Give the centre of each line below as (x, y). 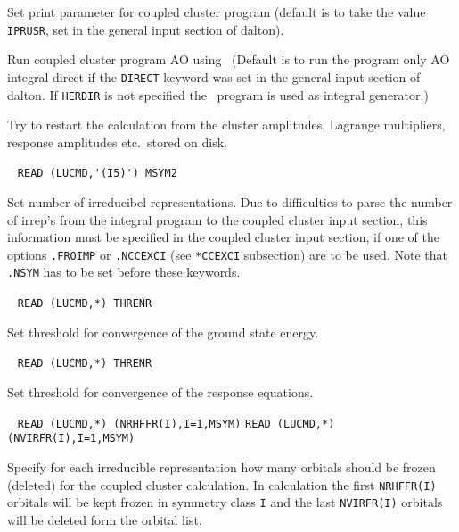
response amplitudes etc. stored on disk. (118, 141)
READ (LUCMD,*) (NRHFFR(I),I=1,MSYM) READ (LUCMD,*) (176, 424)
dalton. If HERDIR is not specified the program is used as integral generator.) (218, 94)
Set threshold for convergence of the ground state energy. (163, 332)
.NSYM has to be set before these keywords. (124, 272)
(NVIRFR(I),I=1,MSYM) (71, 439)
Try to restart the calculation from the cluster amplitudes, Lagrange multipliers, (226, 125)
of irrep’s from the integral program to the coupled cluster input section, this (217, 219)
